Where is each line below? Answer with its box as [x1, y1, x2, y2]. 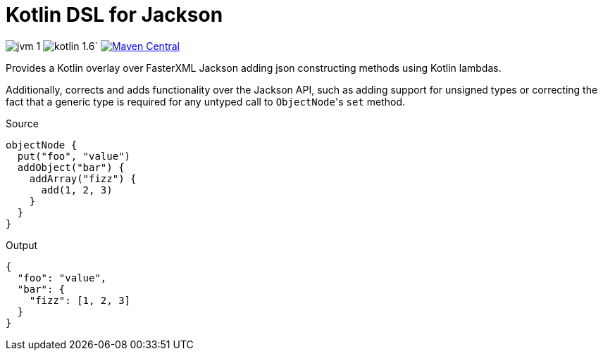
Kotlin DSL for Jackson [6, 3, 223, 27]
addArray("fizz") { [29, 172, 137, 184]
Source [6, 117, 39, 129]
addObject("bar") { [17, 161, 125, 173]
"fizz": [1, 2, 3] [29, 294, 131, 306]
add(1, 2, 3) [41, 184, 113, 196]
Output [6, 239, 37, 251]
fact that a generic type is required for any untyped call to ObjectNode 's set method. [6, 95, 406, 108]
